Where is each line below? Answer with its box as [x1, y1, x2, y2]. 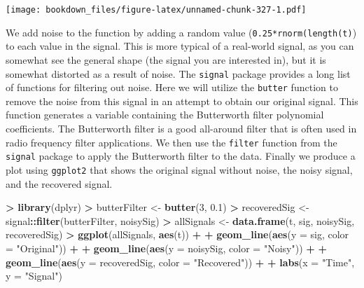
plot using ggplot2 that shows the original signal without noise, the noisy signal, [6, 162, 353, 177]
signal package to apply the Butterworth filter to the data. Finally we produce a [6, 149, 356, 163]
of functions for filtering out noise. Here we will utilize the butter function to [6, 80, 338, 95]
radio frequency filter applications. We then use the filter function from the [6, 135, 337, 149]
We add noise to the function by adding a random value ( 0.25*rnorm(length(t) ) [6, 25, 357, 39]
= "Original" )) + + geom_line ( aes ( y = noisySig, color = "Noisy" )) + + [6, 240, 327, 255]
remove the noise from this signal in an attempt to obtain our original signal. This [6, 93, 358, 108]
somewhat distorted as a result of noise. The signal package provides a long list [6, 66, 351, 81]
